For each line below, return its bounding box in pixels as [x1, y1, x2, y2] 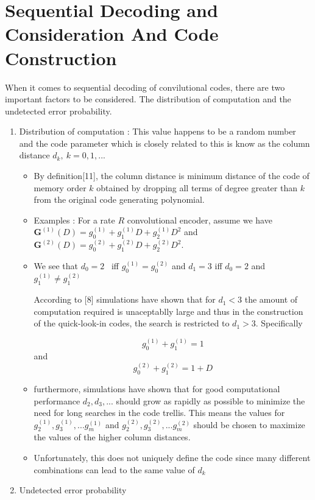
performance [34, 394, 80, 407]
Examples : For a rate [34, 213, 115, 226]
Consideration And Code [5, 21, 219, 46]
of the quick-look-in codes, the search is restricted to [34, 317, 230, 329]
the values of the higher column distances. [34, 431, 191, 443]
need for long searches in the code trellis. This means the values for [34, 406, 285, 419]
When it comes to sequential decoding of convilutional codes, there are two [5, 80, 285, 93]
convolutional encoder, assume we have [127, 213, 272, 226]
